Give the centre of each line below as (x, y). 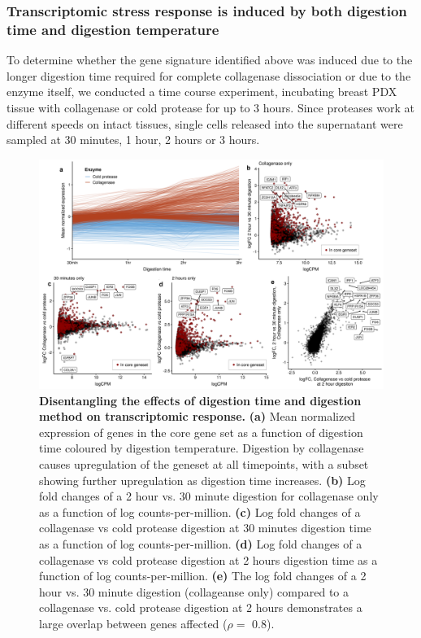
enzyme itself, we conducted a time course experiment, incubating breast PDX (202, 92)
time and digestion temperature (113, 29)
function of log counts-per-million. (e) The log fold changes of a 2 (203, 576)
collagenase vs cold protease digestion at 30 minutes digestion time (205, 528)
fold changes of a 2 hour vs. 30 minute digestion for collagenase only (209, 496)
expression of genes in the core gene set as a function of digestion (201, 432)
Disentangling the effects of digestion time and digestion (200, 400)
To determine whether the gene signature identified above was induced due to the (210, 60)
